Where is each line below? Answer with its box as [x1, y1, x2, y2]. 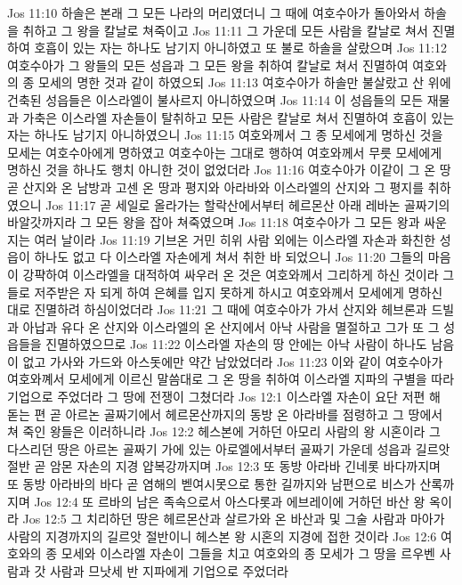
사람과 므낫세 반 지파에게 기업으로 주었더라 [49, 562, 288, 580]
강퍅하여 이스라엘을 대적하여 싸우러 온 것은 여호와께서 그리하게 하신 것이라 [22, 264, 439, 283]
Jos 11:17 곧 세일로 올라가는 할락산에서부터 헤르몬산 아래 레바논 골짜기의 [45, 195, 450, 214]
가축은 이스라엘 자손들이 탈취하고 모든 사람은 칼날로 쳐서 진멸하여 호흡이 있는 [22, 108, 455, 126]
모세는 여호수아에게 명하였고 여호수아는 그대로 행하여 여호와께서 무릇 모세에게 [7, 142, 442, 161]
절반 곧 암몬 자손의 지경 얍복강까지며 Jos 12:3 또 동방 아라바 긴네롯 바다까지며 [7, 457, 441, 475]
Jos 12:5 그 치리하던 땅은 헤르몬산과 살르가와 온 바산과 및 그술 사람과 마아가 [22, 509, 445, 528]
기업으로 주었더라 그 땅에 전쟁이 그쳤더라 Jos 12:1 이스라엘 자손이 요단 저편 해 [7, 387, 441, 406]
